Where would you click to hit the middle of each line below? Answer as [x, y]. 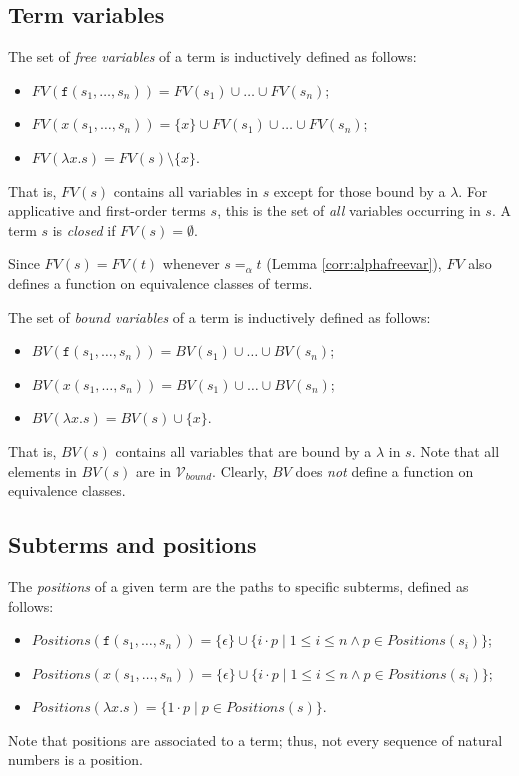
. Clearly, [240, 470]
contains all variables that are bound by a [243, 450]
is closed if [84, 229]
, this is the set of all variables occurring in [349, 210]
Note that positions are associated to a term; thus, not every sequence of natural [255, 739]
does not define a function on [384, 470]
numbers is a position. [75, 759]
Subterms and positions [132, 544]
